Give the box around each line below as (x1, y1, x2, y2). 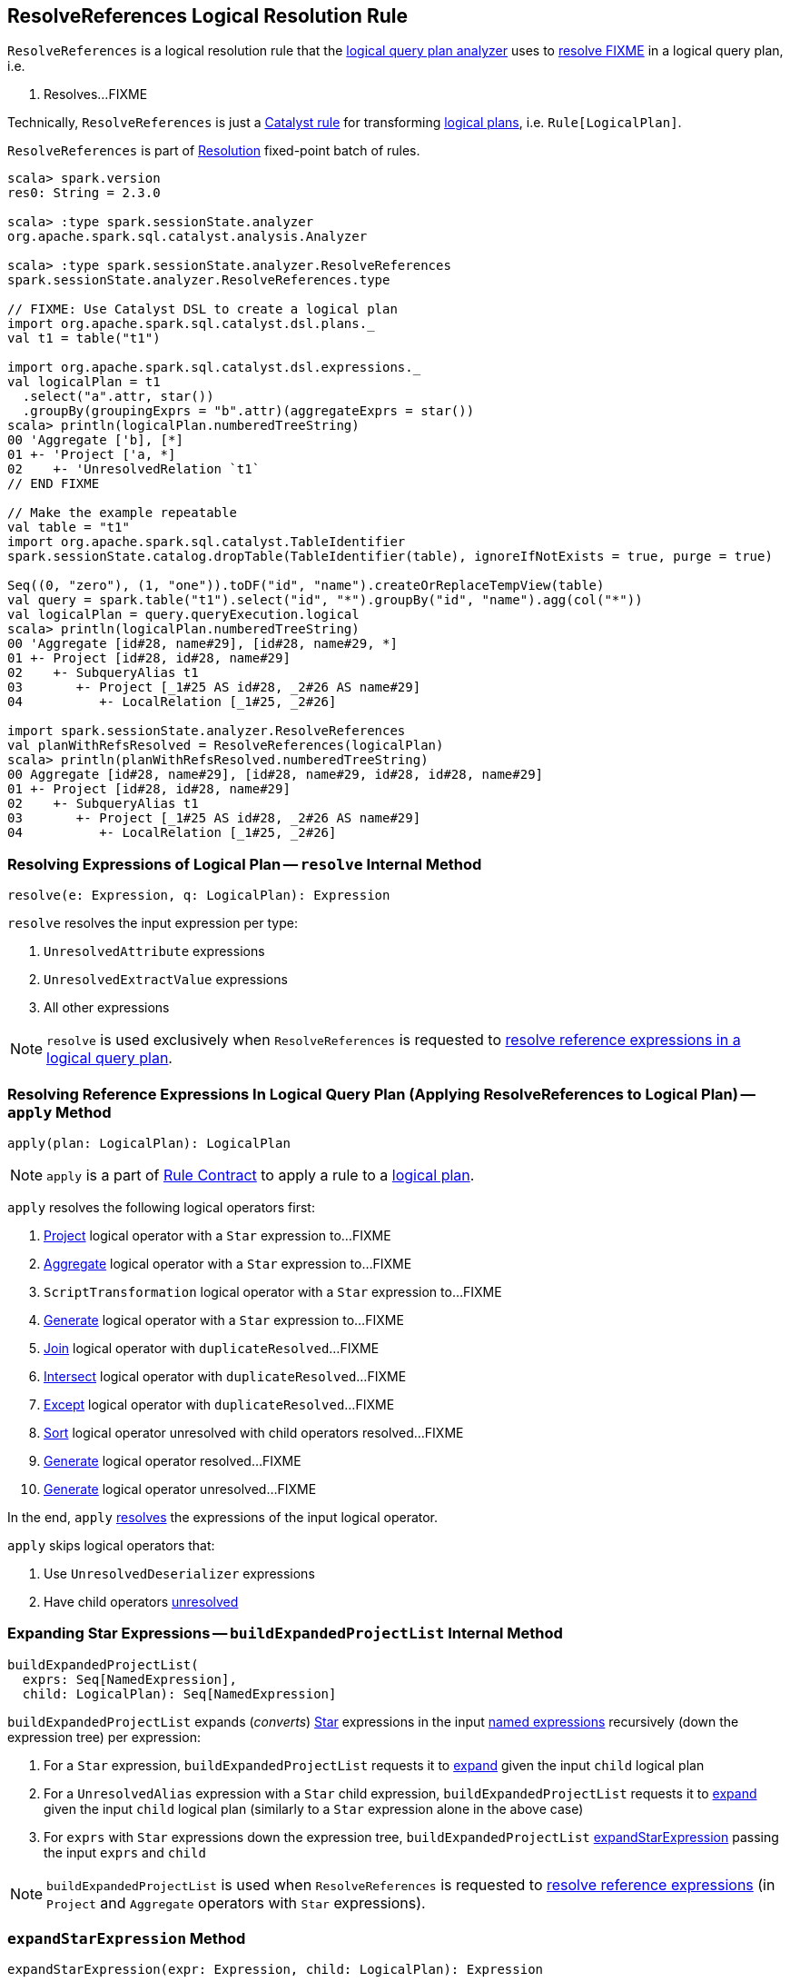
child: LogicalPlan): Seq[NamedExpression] (22, 1686, 337, 1701)
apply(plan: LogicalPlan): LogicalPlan (7, 1135, 291, 1150)
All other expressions (44, 1000, 170, 1016)
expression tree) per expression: (7, 1728, 201, 1745)
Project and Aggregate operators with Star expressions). (46, 1893, 426, 1912)
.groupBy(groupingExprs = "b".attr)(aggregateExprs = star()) (22, 403, 475, 419)
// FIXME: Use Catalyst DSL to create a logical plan (7, 302, 398, 317)
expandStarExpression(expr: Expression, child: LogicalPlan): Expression (7, 1962, 544, 1977)
